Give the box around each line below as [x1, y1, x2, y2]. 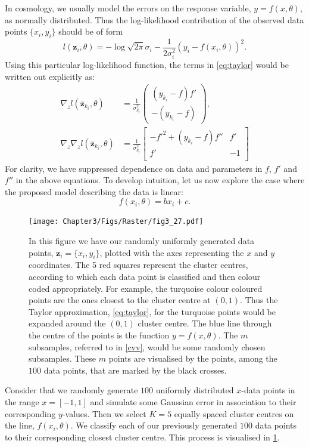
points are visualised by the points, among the [108, 352, 277, 365]
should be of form [58, 25, 123, 38]
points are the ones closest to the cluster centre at [29, 294, 211, 306]
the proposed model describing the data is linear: [5, 185, 183, 198]
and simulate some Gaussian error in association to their [90, 395, 296, 408]
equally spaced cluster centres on [174, 407, 294, 420]
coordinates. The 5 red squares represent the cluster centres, [29, 258, 248, 271]
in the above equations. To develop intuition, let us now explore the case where [15, 174, 305, 186]
